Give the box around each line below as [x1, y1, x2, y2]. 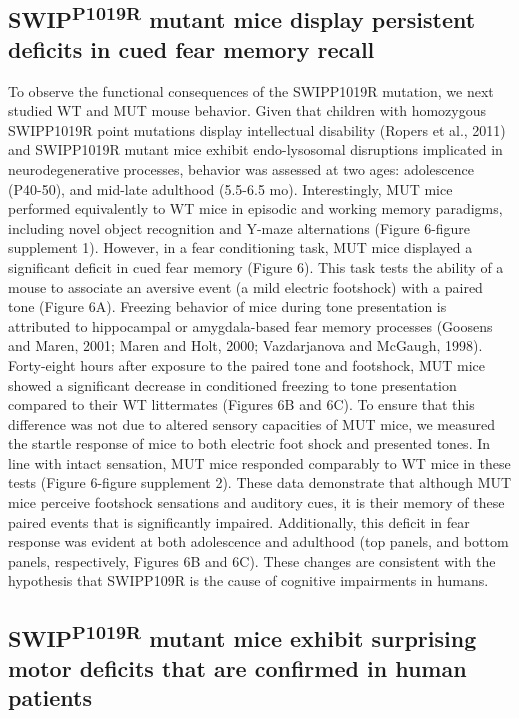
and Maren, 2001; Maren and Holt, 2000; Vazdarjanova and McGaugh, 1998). [8, 335, 483, 356]
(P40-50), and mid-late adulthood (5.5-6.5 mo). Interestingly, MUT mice [8, 178, 453, 199]
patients [8, 682, 92, 713]
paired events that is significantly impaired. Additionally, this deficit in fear [8, 511, 470, 532]
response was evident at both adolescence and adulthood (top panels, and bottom [8, 531, 509, 552]
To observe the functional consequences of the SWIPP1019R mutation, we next [8, 80, 494, 101]
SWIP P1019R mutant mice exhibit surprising [8, 619, 477, 654]
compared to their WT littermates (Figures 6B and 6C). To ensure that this [8, 394, 475, 415]
